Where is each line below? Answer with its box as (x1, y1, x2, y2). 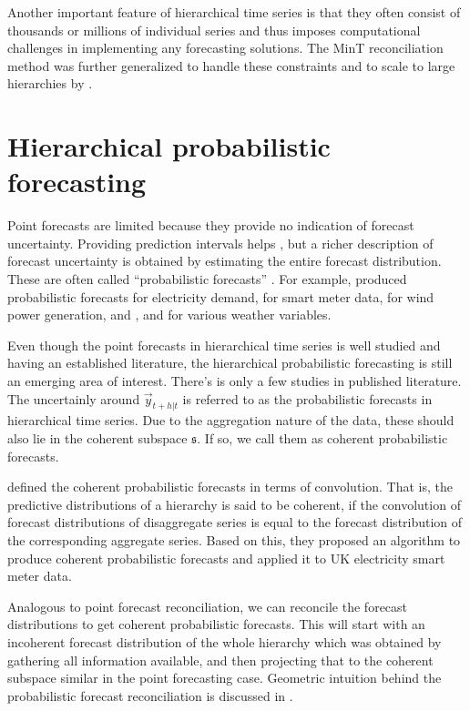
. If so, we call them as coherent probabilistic (197, 429, 448, 448)
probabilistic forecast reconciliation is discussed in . (7, 686, 293, 705)
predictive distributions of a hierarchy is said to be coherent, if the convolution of (7, 494, 461, 513)
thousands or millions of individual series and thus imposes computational (7, 20, 421, 39)
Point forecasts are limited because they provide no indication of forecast (7, 216, 414, 235)
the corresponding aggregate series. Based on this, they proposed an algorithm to (7, 530, 461, 549)
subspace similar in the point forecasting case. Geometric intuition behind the (7, 668, 442, 687)
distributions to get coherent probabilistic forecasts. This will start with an (7, 615, 425, 634)
